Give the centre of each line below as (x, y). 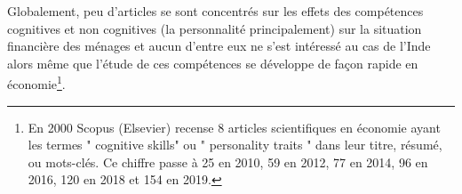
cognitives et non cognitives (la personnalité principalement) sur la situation (215, 28)
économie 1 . (36, 83)
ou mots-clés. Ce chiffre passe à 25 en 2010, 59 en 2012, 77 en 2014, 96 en (228, 162)
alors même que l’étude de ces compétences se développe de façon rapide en (213, 63)
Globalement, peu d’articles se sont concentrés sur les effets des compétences (215, 11)
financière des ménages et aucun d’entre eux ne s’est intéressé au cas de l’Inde (219, 46)
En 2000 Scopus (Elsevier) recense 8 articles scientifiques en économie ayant (234, 127)
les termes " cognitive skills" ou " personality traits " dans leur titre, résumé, (235, 145)
